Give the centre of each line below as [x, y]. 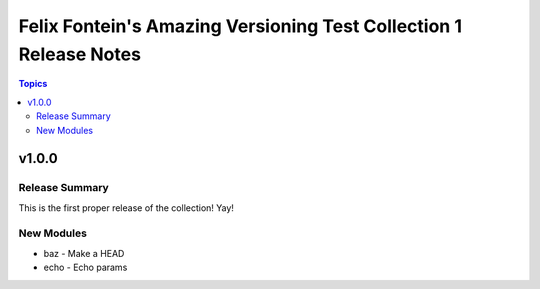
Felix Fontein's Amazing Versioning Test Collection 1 [240, 26]
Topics [33, 84]
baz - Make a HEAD [84, 253]
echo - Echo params [85, 267]
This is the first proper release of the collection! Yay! [126, 207]
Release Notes [80, 54]
